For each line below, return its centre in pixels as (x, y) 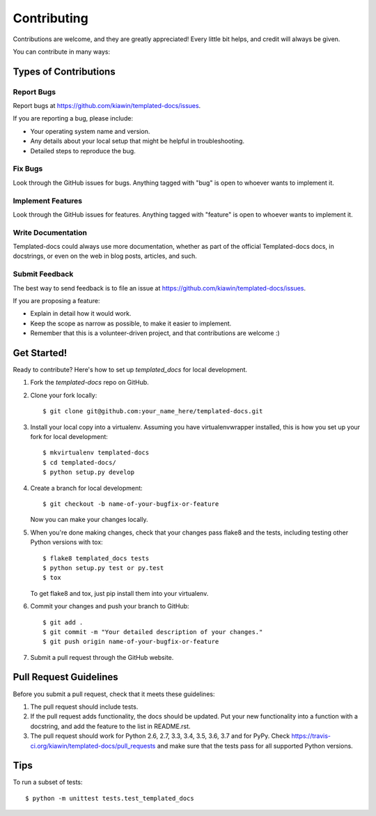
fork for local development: (69, 437)
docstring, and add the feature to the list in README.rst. (110, 726)
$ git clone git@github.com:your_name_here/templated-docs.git (153, 411)
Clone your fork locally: (64, 395)
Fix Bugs (28, 169)
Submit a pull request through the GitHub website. (102, 657)
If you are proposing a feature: (56, 301)
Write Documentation (50, 232)
